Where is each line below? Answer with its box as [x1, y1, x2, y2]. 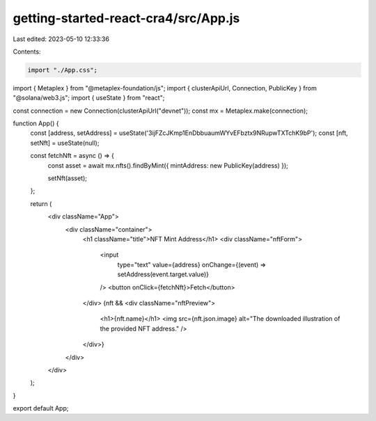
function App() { [13, 119, 59, 128]
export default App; [13, 404, 69, 413]
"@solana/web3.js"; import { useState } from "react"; [13, 94, 165, 102]
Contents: [13, 47, 41, 56]
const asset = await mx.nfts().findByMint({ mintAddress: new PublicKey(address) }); [47, 161, 289, 170]
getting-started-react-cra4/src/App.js [13, 10, 240, 26]
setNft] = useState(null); [30, 138, 100, 147]
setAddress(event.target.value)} [117, 270, 209, 278]
